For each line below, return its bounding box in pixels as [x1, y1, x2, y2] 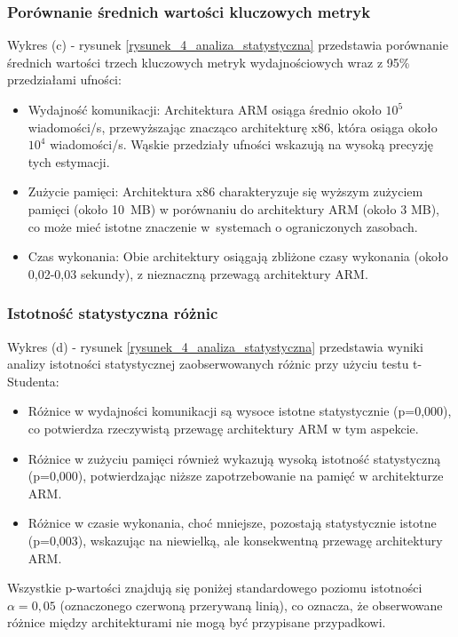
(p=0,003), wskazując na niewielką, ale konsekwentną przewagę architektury [28, 530, 443, 549]
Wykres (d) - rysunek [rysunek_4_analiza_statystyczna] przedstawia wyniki [7, 337, 423, 355]
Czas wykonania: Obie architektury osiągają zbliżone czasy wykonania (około [28, 247, 448, 266]
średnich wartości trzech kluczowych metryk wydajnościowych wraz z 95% [7, 52, 410, 71]
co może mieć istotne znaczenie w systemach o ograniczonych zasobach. [28, 217, 418, 235]
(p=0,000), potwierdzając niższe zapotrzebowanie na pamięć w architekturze [28, 466, 444, 485]
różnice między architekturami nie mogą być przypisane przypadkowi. [7, 613, 386, 632]
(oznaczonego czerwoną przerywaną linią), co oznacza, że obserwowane [59, 595, 443, 614]
